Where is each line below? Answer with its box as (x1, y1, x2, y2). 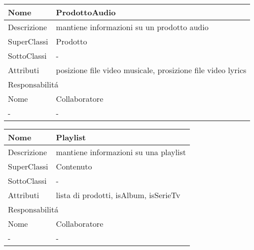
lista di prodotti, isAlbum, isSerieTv (56, 189, 181, 201)
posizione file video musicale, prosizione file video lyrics (56, 64, 247, 76)
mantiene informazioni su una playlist (56, 146, 186, 158)
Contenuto (56, 161, 92, 172)
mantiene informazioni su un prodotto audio (56, 21, 209, 33)
